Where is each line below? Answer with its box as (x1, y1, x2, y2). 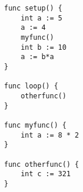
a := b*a (20, 53, 54, 61)
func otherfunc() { (4, 160, 79, 169)
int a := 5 (20, 13, 63, 22)
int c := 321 (20, 170, 71, 179)
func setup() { (4, 4, 63, 12)
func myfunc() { (4, 121, 67, 129)
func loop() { (4, 82, 59, 91)
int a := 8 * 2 (20, 131, 79, 139)
